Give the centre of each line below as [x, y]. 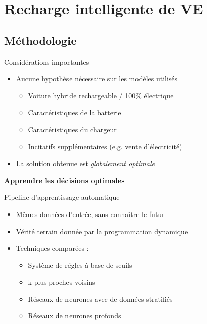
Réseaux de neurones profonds [75, 316]
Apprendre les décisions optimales [64, 180]
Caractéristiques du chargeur [72, 129]
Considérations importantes [47, 61]
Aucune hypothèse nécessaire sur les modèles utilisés [97, 78]
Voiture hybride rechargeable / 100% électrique [101, 95]
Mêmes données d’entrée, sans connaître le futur [90, 214]
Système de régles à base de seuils [80, 265]
